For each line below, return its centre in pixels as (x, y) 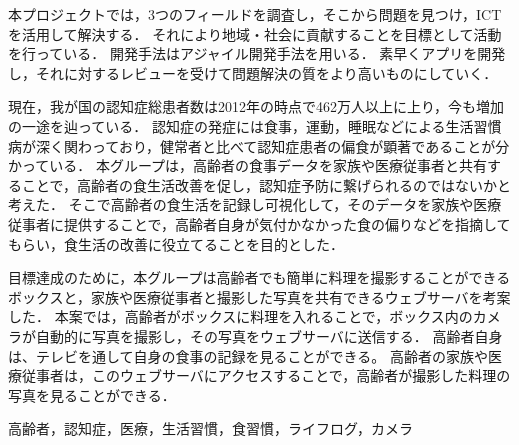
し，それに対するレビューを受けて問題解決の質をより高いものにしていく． (253, 72)
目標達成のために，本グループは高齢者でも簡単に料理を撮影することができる (259, 277)
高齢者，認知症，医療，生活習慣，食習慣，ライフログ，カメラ (211, 428)
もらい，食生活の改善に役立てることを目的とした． (176, 243)
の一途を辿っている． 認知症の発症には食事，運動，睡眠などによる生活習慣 (255, 125)
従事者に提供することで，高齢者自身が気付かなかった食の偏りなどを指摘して (259, 223)
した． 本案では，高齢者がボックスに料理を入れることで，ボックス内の (240, 316)
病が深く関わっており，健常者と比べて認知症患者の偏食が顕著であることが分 (259, 145)
